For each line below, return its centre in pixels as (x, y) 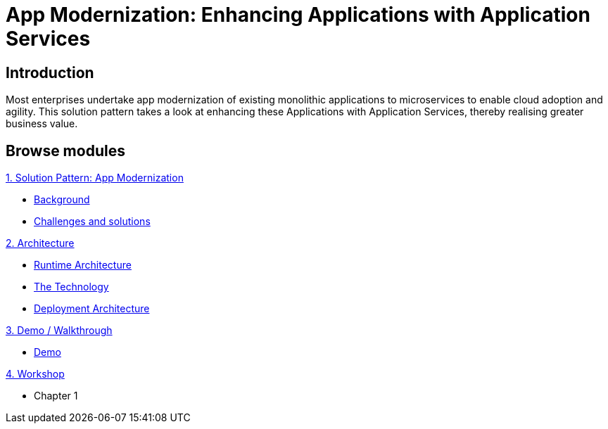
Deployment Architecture (92, 309)
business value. (42, 124)
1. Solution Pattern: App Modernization (95, 178)
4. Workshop (35, 374)
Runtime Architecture (83, 265)
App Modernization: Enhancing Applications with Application (298, 15)
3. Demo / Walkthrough (59, 331)
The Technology (71, 287)
